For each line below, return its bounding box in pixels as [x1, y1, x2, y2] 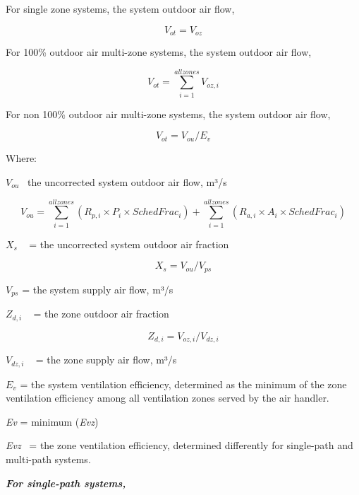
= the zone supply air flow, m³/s [35, 352, 177, 367]
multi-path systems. [6, 451, 91, 466]
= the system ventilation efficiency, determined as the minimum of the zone [20, 376, 347, 391]
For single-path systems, [6, 475, 126, 490]
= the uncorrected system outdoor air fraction [29, 236, 229, 251]
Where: [6, 151, 37, 165]
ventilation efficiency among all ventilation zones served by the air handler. [6, 390, 329, 405]
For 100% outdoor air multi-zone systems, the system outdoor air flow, [6, 45, 312, 59]
